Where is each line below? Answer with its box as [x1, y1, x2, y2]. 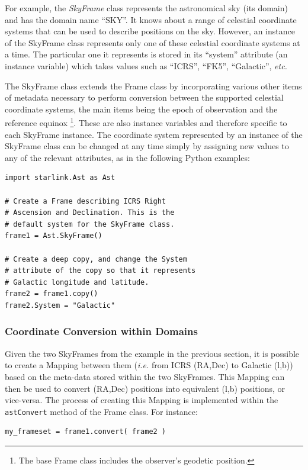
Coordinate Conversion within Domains [5, 324, 198, 339]
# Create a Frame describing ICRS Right [5, 197, 166, 205]
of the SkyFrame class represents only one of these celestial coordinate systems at [5, 36, 300, 49]
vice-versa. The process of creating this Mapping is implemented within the [5, 394, 278, 406]
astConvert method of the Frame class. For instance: [5, 405, 198, 417]
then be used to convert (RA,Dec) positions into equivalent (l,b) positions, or [5, 382, 285, 394]
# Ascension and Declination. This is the [5, 208, 175, 217]
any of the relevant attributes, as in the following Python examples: [5, 151, 250, 163]
